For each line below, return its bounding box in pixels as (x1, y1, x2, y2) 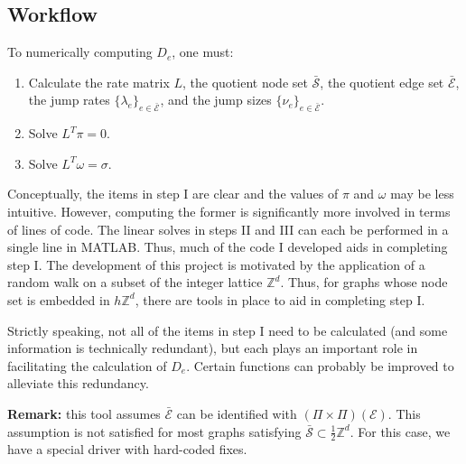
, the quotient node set (182, 72, 308, 91)
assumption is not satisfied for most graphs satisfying (7, 422, 302, 441)
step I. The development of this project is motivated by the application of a (7, 255, 425, 274)
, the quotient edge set (320, 72, 444, 91)
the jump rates (28, 90, 110, 109)
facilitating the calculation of (7, 356, 167, 375)
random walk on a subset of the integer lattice (7, 273, 263, 292)
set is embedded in (7, 290, 110, 309)
